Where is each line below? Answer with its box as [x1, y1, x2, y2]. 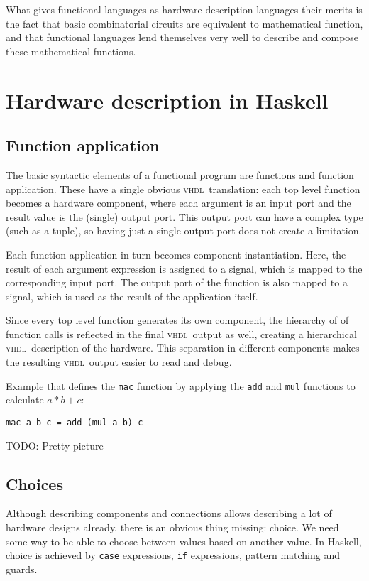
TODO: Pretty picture [6, 438, 104, 452]
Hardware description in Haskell [6, 85, 329, 114]
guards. [6, 561, 38, 576]
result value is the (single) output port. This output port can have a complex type [6, 209, 363, 224]
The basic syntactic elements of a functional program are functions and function [6, 167, 354, 182]
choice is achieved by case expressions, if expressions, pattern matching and [6, 548, 340, 563]
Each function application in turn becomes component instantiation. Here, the [6, 246, 346, 261]
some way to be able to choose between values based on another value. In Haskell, [6, 533, 362, 548]
